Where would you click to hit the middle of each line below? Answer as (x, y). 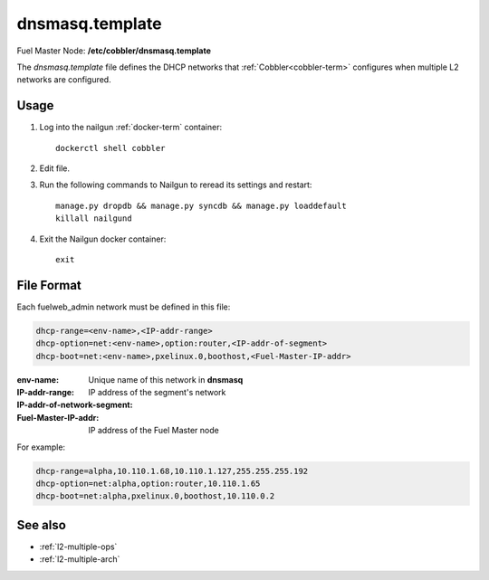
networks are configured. (64, 80)
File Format (49, 285)
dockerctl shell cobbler (110, 148)
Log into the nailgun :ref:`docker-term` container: (130, 128)
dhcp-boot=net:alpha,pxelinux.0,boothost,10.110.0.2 (155, 496)
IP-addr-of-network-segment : (75, 405)
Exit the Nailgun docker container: (103, 239)
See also (42, 525)
